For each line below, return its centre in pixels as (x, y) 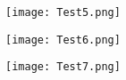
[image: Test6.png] (63, 40)
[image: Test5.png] (63, 12)
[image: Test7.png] (63, 67)
